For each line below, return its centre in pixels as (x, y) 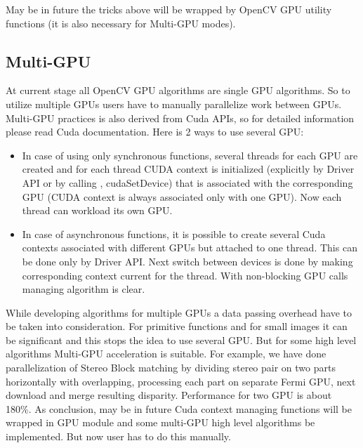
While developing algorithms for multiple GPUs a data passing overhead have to (179, 312)
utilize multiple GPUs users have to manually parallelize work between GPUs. (174, 104)
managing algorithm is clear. (84, 289)
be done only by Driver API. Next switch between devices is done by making (187, 261)
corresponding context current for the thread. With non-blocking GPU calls (185, 275)
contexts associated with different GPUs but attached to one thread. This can (190, 248)
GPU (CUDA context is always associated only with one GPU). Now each (182, 196)
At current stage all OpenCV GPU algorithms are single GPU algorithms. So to (178, 90)
